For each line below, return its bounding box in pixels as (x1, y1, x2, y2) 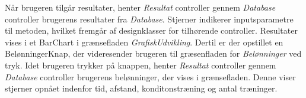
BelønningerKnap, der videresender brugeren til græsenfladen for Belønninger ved (5, 47, 302, 60)
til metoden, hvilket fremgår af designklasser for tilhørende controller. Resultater (5, 24, 298, 37)
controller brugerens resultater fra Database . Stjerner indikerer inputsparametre (5, 12, 294, 25)
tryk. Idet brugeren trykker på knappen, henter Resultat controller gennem (5, 58, 276, 71)
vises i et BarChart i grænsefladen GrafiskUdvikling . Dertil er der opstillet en (5, 35, 283, 48)
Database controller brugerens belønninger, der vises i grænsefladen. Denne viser (5, 70, 296, 83)
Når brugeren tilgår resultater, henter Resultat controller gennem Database (5, 1, 276, 13)
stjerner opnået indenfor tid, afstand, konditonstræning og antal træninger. (5, 82, 278, 94)
